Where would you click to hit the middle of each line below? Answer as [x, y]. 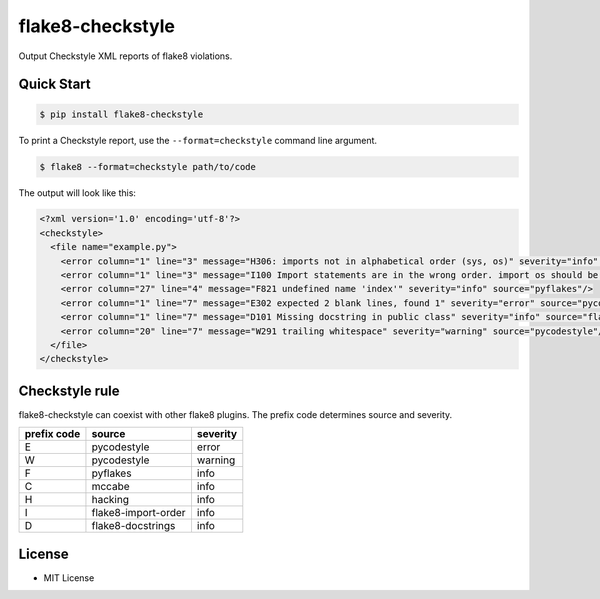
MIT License [69, 577]
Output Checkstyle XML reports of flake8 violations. [125, 56]
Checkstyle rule [69, 390]
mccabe [110, 487]
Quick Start [54, 84]
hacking [110, 500]
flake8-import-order [138, 513]
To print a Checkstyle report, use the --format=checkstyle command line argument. [198, 140]
